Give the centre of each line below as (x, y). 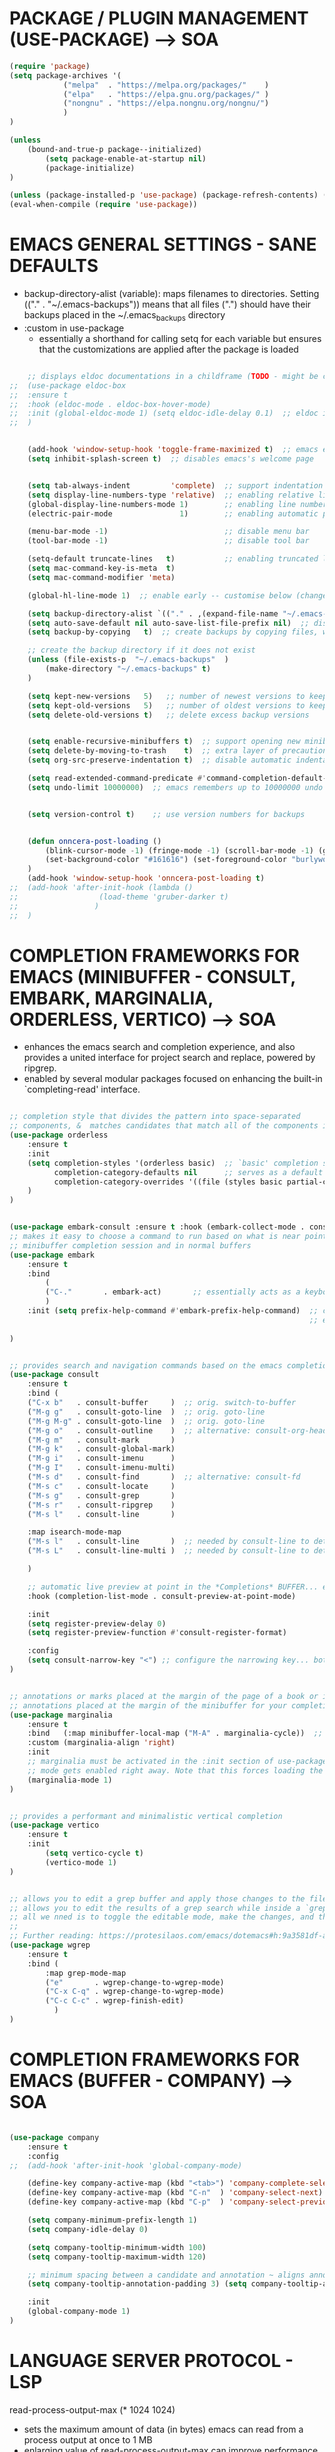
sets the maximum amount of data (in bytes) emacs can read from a (163, 2429)
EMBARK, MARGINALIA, (111, 998)
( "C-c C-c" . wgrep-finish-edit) (115, 2001)
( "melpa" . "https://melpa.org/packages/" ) (166, 85)
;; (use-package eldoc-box (68, 385)
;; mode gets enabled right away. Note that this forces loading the (175, 1770)
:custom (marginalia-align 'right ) (101, 1743)
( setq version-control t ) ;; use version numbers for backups (166, 814)
